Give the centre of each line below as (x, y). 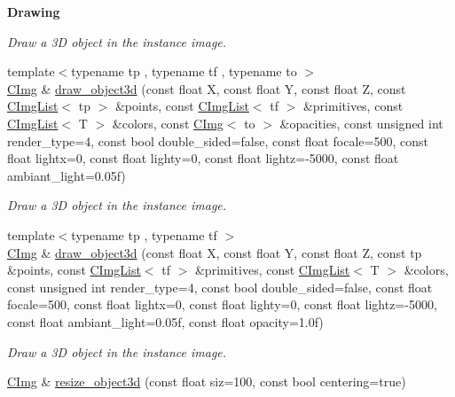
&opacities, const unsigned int (361, 123)
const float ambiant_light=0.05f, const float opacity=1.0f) (165, 321)
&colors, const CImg (168, 123)
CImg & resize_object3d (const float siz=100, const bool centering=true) (207, 381)
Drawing (34, 12)
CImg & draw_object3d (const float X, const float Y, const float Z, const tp (215, 252)
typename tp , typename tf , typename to (184, 71)
